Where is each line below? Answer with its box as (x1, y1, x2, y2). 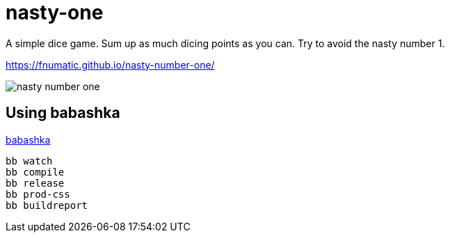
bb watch (6, 155, 53, 167)
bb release (6, 177, 65, 189)
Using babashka (6, 104, 120, 122)
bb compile (6, 166, 65, 178)
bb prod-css (6, 188, 70, 200)
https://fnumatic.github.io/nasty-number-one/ (6, 58, 215, 71)
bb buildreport (6, 199, 88, 211)
